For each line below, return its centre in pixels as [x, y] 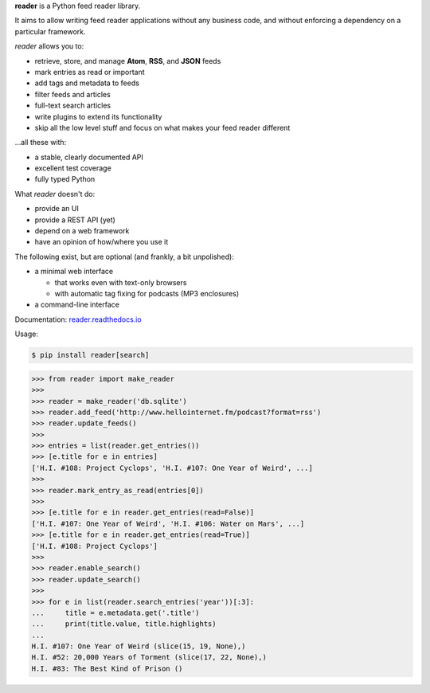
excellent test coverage [73, 168]
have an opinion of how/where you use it [102, 242]
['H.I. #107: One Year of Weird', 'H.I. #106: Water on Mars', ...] [168, 523]
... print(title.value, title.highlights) [124, 624]
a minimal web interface [74, 272]
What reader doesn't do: [55, 194]
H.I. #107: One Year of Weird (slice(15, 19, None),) [139, 646]
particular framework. [51, 31]
